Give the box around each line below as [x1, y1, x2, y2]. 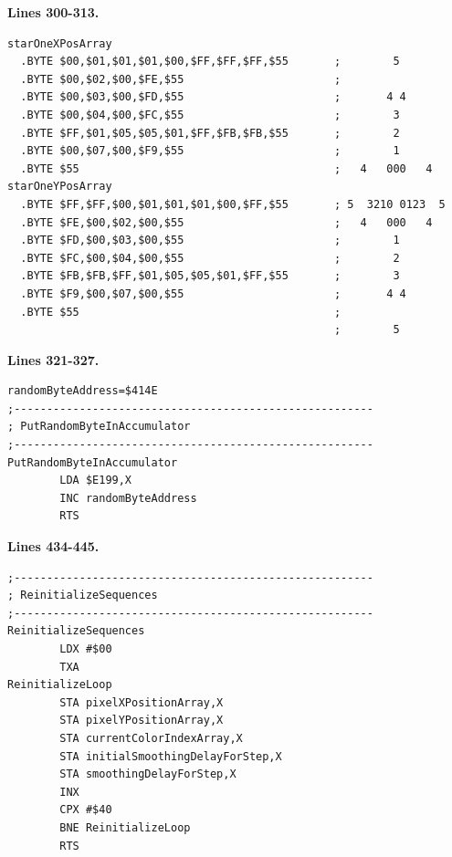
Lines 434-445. [7, 537, 100, 556]
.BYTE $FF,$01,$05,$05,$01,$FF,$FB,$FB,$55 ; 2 [20, 126, 400, 140]
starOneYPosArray [7, 180, 112, 193]
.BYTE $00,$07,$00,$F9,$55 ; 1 [20, 144, 400, 158]
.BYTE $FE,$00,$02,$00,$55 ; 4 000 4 [20, 215, 433, 229]
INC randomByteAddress [59, 491, 197, 505]
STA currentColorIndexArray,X [59, 731, 243, 745]
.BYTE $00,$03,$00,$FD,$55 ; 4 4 [20, 90, 406, 104]
